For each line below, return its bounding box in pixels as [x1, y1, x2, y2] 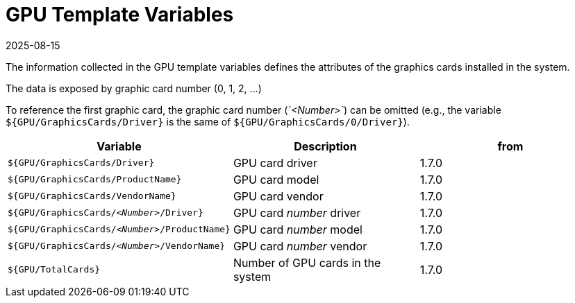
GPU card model [233, 172, 319, 187]
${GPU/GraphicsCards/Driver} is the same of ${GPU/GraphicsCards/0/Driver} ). [6, 115, 410, 128]
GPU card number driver [233, 205, 361, 220]
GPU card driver [233, 155, 317, 170]
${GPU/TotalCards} [8, 264, 101, 275]
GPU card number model [233, 222, 362, 236]
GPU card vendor [233, 189, 324, 203]
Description [294, 139, 357, 153]
